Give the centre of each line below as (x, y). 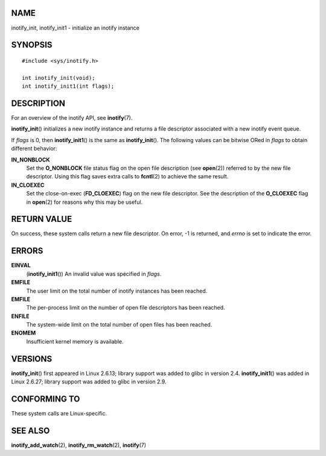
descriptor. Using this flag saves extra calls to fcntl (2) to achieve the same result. (127, 177)
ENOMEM (24, 333)
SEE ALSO (30, 430)
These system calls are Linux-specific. (59, 414)
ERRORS (27, 251)
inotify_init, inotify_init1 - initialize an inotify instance (75, 28)
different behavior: (34, 149)
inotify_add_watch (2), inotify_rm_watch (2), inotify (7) (79, 445)
